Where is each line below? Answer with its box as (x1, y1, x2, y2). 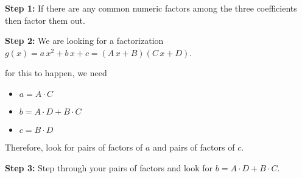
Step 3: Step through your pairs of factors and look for (5, 161, 213, 174)
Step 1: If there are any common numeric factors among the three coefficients (5, 2, 297, 14)
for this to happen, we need (5, 66, 107, 79)
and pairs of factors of (153, 140, 235, 153)
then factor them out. (5, 13, 85, 26)
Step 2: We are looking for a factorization (5, 34, 164, 47)
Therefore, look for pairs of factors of (5, 140, 143, 153)
